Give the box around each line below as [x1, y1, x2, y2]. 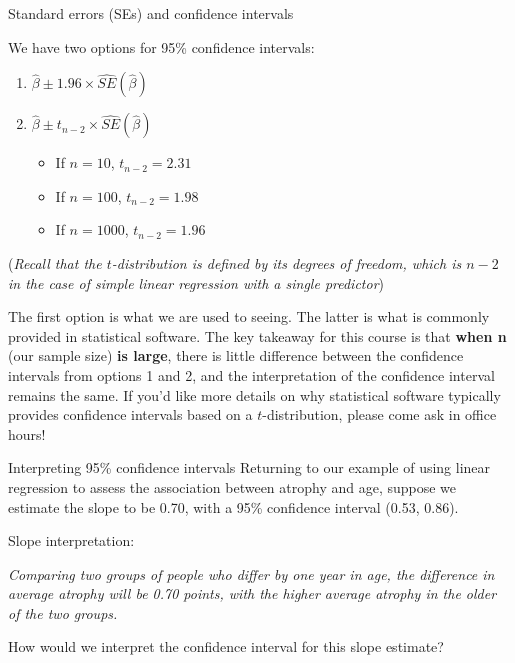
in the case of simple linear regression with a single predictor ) [8, 272, 385, 293]
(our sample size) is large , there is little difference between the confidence [8, 345, 464, 366]
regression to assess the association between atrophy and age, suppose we [8, 476, 457, 497]
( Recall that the [8, 252, 102, 273]
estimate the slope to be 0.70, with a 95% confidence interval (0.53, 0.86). [8, 496, 459, 517]
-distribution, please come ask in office [262, 404, 497, 425]
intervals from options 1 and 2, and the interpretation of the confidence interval [8, 364, 495, 385]
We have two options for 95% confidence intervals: [8, 36, 315, 57]
